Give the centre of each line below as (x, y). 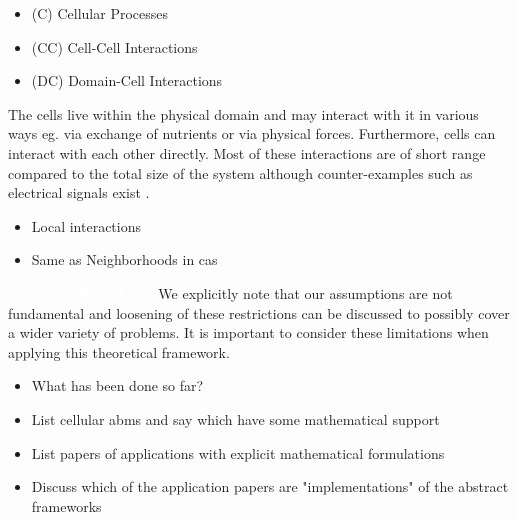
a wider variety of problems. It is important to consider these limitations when (248, 332)
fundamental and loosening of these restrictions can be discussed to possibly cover (259, 312)
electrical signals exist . (79, 192)
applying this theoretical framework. (119, 351)
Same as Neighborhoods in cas (124, 259)
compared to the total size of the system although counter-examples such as (240, 172)
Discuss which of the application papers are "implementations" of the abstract (270, 486)
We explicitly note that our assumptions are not (305, 292)
